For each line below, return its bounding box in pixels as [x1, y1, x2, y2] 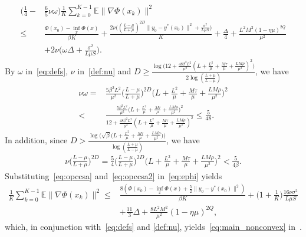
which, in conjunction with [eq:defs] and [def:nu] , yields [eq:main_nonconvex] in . [5, 220, 302, 232]
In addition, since [5, 134, 68, 146]
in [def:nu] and [77, 65, 131, 77]
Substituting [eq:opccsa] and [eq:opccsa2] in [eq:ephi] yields [5, 169, 222, 182]
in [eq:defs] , [25, 65, 68, 77]
